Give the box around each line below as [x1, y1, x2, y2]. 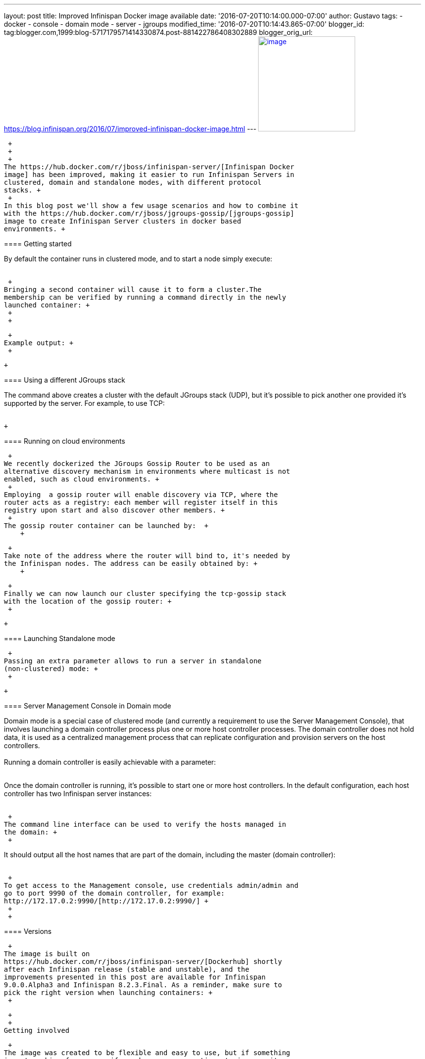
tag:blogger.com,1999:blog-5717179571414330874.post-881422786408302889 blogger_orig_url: [4, 28, 313, 36]
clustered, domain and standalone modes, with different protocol [4, 178, 262, 186]
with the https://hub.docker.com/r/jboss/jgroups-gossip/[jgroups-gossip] [4, 209, 294, 217]
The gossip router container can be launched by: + [4, 522, 209, 529]
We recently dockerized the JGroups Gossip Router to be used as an [4, 460, 270, 467]
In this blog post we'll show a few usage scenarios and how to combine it [4, 202, 298, 209]
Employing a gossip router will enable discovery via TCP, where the [4, 491, 278, 498]
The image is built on [4, 950, 90, 958]
